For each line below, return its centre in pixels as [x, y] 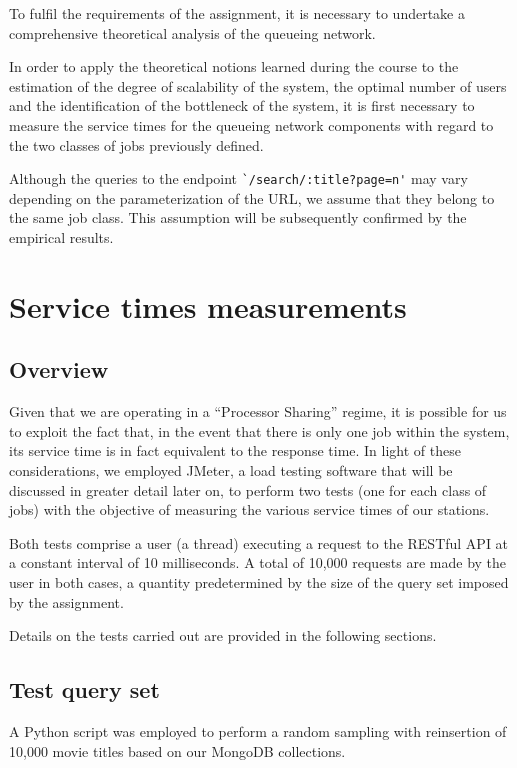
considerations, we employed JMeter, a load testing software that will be [231, 469]
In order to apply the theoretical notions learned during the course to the [234, 66]
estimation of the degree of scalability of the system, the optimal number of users [258, 85]
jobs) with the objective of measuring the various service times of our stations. [249, 509]
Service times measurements [208, 305]
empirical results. [61, 237]
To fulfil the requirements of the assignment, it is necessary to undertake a [237, 13]
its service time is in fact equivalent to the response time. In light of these [235, 450]
